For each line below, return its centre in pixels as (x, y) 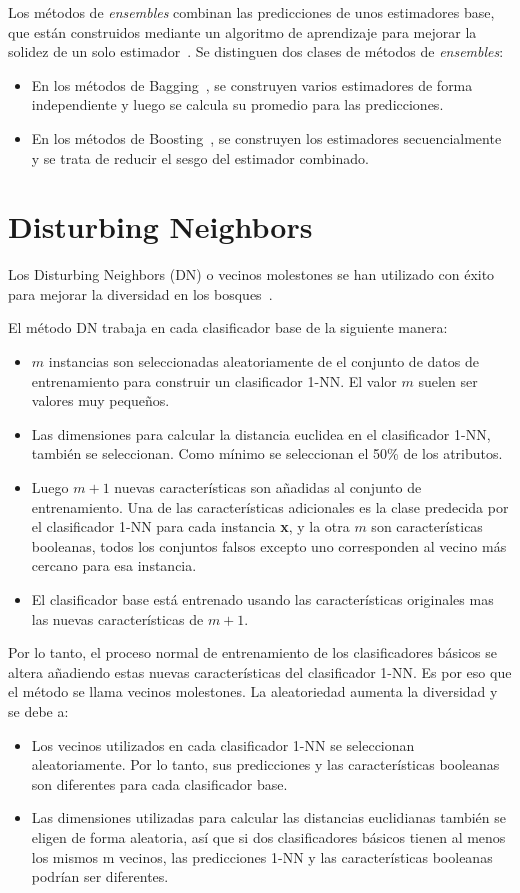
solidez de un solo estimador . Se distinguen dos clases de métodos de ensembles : (256, 51)
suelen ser (448, 380)
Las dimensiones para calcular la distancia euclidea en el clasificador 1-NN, (261, 433)
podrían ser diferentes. (100, 876)
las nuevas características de (117, 618)
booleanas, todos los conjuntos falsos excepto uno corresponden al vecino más (269, 545)
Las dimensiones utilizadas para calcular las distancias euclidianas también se (269, 817)
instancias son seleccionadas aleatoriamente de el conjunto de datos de (263, 361)
